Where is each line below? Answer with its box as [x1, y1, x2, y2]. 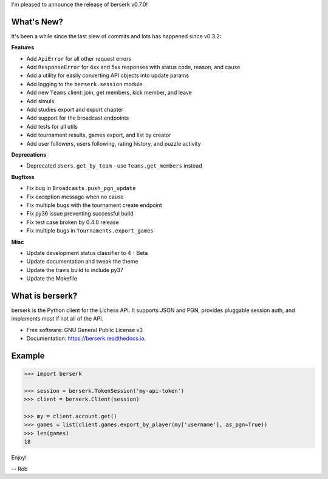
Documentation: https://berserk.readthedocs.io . [26, 335, 146, 342]
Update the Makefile [26, 275, 78, 282]
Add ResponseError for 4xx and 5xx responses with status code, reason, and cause [26, 64, 241, 71]
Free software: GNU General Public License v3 [26, 326, 143, 333]
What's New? [11, 16, 64, 27]
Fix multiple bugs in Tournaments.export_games [26, 227, 154, 234]
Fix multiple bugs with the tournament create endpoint [26, 201, 162, 209]
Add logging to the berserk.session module [26, 80, 143, 87]
